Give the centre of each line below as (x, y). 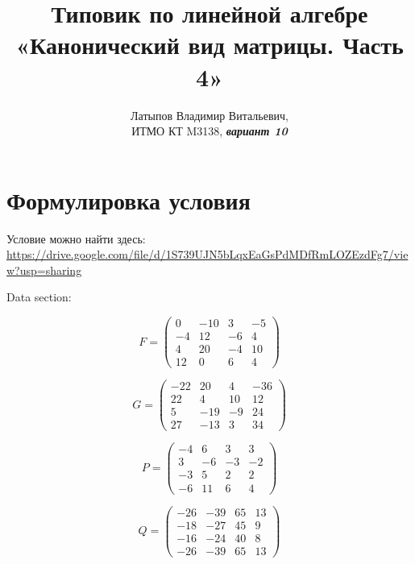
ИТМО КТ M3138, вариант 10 (210, 131)
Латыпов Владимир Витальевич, (210, 115)
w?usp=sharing (44, 270)
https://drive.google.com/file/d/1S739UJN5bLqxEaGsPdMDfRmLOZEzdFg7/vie (207, 254)
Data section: (39, 297)
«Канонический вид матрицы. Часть (210, 45)
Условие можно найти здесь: (76, 238)
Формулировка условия (129, 199)
